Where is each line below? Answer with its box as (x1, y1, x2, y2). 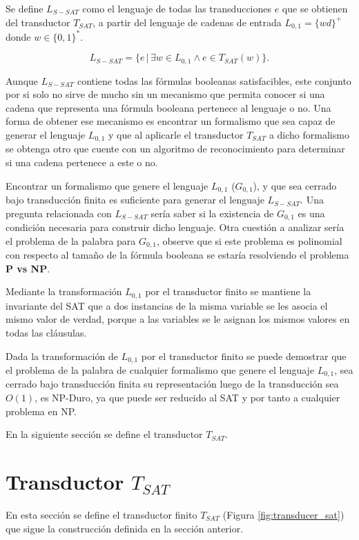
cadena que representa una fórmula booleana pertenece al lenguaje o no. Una (6, 100, 331, 114)
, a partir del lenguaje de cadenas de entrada (93, 14, 282, 29)
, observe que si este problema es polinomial (157, 233, 342, 248)
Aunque (6, 73, 39, 88)
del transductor (6, 14, 70, 29)
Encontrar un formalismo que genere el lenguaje (6, 178, 208, 192)
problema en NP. (6, 403, 77, 418)
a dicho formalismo (269, 127, 349, 141)
